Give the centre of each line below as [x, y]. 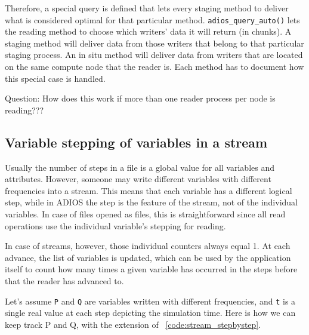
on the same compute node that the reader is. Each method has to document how [154, 67]
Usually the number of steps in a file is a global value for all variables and [140, 167]
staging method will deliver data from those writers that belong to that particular [154, 43]
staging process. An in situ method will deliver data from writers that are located [154, 55]
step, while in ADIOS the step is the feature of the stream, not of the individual [151, 202]
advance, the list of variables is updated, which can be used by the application [148, 257]
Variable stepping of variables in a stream [136, 142]
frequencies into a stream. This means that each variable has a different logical [149, 190]
